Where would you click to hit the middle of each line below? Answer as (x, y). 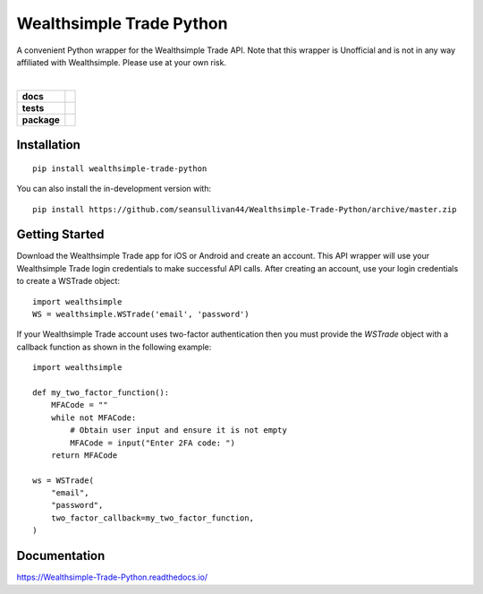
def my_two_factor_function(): (101, 392)
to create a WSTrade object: (68, 281)
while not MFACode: (93, 418)
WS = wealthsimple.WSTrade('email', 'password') (141, 314)
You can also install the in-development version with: (114, 189)
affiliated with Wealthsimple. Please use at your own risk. (122, 62)
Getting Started (60, 234)
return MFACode (84, 455)
